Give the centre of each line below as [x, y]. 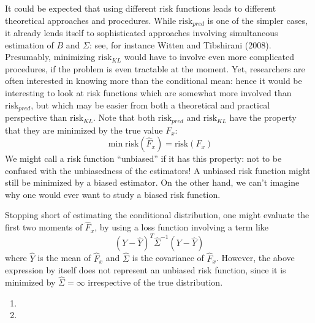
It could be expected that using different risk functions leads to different [141, 8]
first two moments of [44, 227]
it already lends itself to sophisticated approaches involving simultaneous [142, 33]
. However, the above [255, 258]
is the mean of [64, 258]
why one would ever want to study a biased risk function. [113, 194]
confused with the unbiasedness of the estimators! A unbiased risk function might [158, 170]
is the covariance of [168, 258]
